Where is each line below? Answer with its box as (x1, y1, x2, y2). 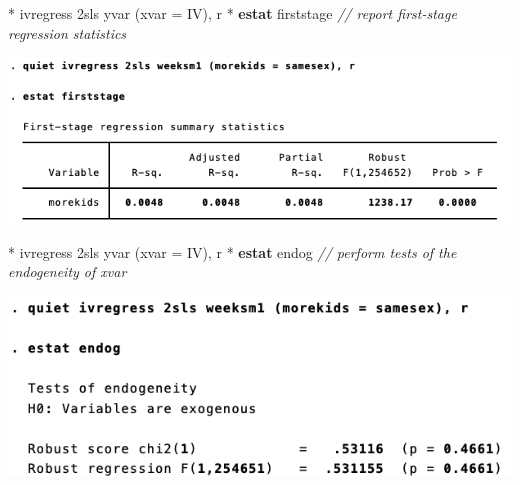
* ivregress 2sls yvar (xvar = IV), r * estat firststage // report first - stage (8, 3, 457, 23)
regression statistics (8, 22, 127, 43)
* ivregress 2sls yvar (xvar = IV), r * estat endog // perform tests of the (8, 241, 457, 262)
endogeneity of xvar (8, 261, 127, 282)
